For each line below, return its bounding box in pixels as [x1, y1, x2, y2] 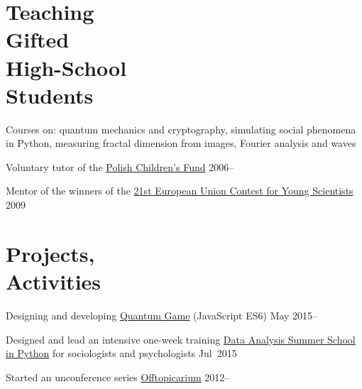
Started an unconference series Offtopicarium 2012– [6, 369, 230, 384]
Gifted [6, 25, 70, 54]
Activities [6, 267, 102, 296]
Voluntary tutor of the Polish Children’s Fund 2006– [6, 159, 234, 174]
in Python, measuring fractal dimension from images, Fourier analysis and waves [6, 136, 356, 150]
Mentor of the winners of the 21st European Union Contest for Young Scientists [6, 183, 353, 198]
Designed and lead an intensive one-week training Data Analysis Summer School [6, 332, 356, 346]
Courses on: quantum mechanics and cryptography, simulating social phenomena [6, 121, 356, 136]
